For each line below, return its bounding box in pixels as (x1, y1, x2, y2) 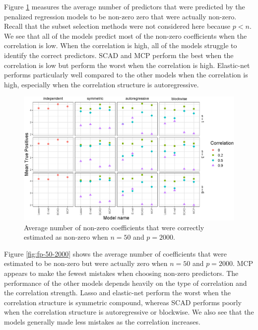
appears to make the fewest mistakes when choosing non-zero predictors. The (4, 267, 239, 278)
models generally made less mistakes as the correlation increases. (4, 316, 200, 327)
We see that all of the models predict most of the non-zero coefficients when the (4, 30, 247, 41)
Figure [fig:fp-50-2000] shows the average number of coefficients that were (4, 248, 227, 259)
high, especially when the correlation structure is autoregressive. (4, 79, 199, 89)
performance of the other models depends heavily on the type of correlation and (4, 277, 247, 288)
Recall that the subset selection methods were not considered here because (4, 21, 231, 31)
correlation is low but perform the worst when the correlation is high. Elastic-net (4, 60, 250, 70)
